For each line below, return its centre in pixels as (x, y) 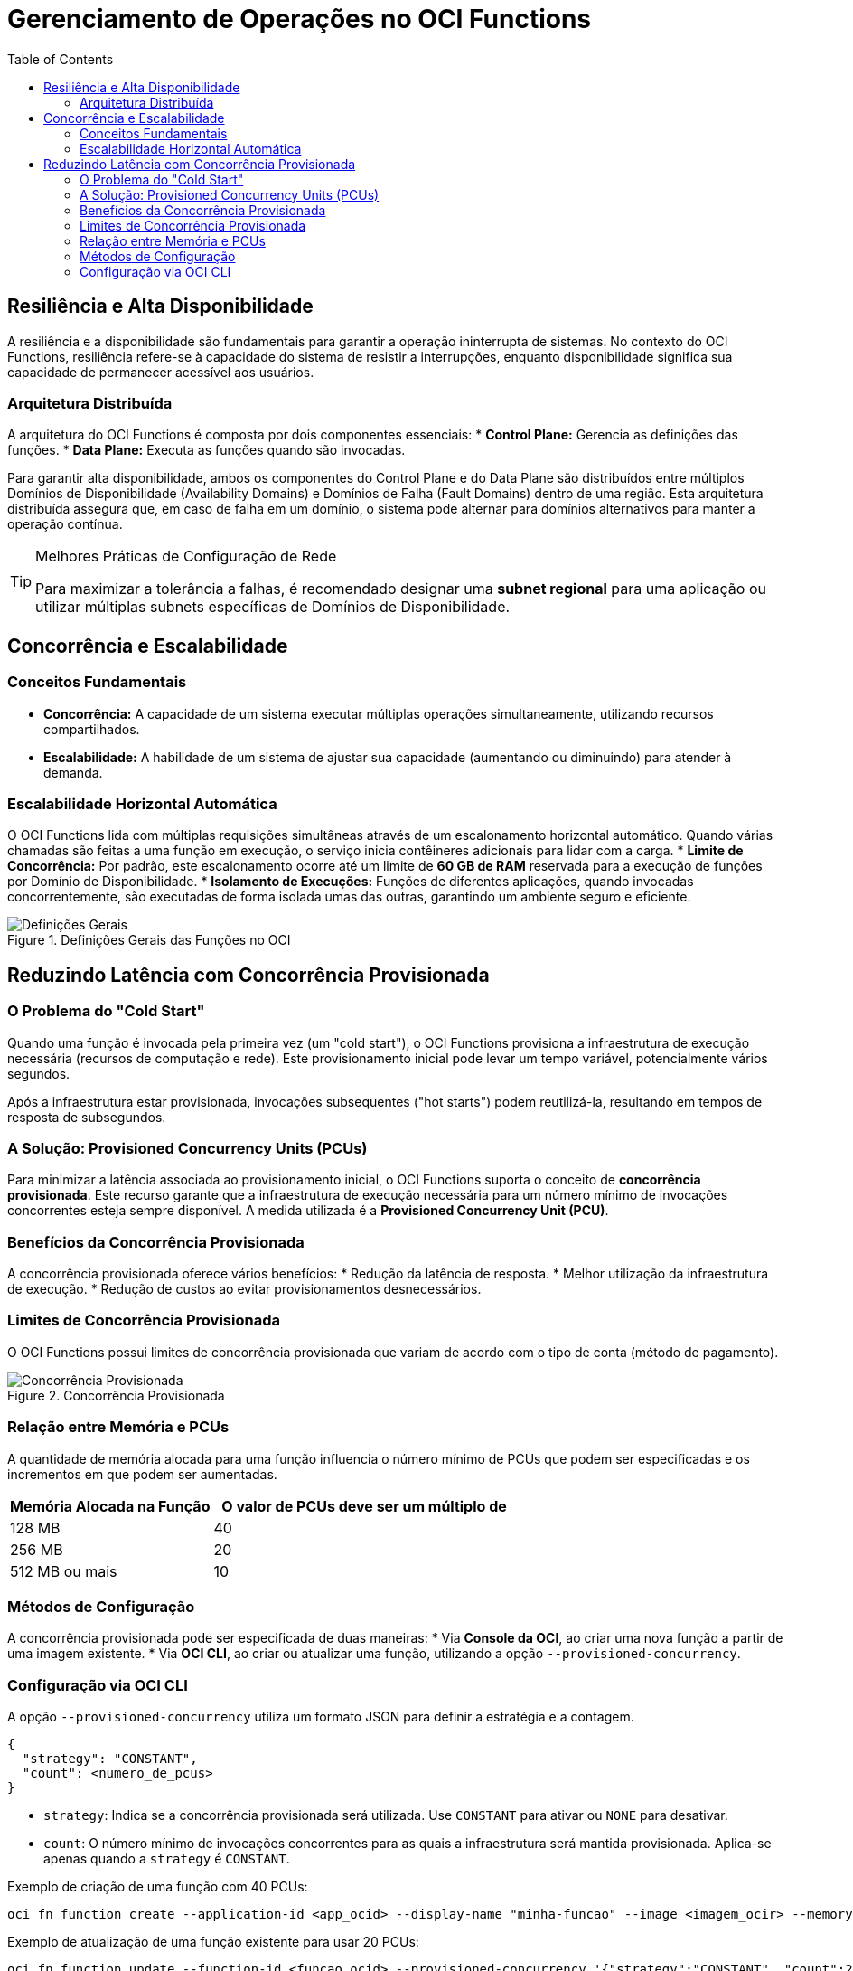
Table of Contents (61, 59)
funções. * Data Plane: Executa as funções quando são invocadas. (206, 450)
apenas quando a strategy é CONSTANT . (167, 1859)
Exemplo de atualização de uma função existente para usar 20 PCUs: (213, 1942)
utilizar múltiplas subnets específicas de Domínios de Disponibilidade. (273, 607)
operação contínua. (65, 524)
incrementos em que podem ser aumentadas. (142, 1474)
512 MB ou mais (64, 1571)
